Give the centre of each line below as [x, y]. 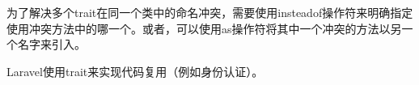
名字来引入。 [51, 44]
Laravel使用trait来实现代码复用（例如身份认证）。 [135, 71]
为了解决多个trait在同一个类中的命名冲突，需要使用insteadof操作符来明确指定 [210, 12]
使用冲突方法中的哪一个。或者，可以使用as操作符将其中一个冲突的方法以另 [204, 28]
